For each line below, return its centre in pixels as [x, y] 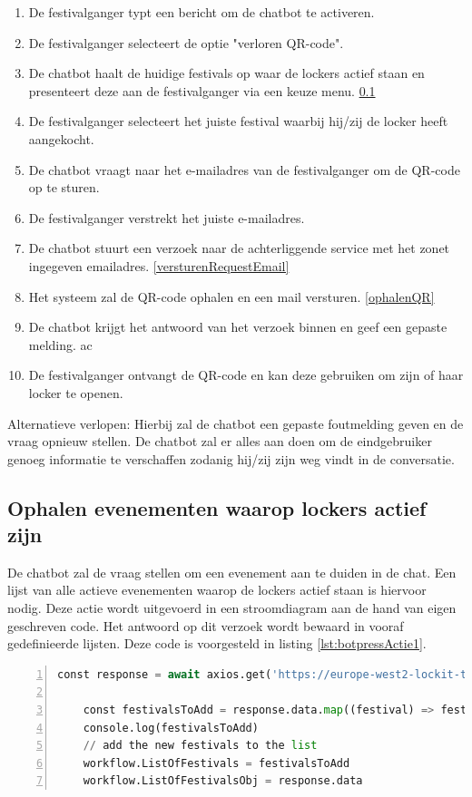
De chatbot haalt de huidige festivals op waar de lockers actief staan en [226, 73]
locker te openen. [76, 392]
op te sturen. [64, 187]
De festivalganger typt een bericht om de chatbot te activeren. [202, 12]
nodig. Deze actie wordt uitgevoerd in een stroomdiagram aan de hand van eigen [232, 608]
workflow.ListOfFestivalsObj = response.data [223, 781]
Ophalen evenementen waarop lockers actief [217, 507]
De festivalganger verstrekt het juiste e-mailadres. [167, 217]
